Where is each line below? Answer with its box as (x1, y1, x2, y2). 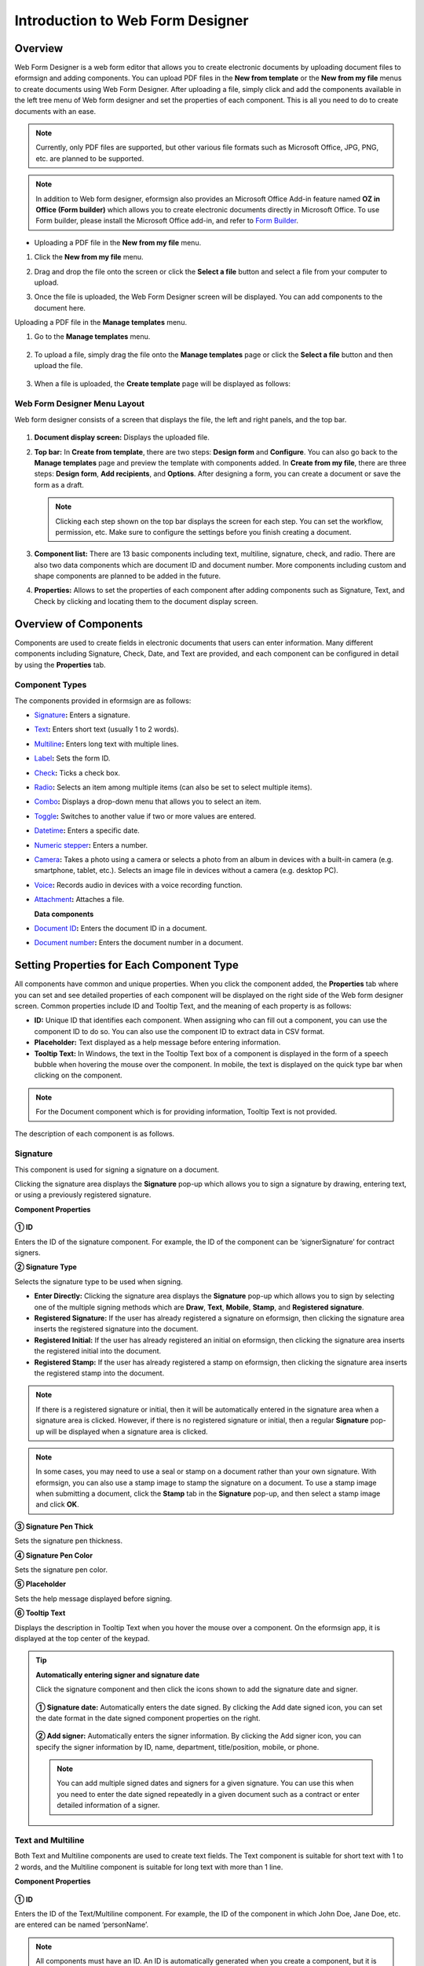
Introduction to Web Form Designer (14, 12, 249, 29)
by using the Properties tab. (14, 660, 106, 669)
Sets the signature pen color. (14, 1565, 108, 1574)
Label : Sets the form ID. (34, 753, 111, 763)
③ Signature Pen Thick (14, 1522, 93, 1531)
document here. (34, 303, 86, 312)
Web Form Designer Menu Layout (14, 398, 145, 409)
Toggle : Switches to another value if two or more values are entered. (34, 811, 257, 821)
